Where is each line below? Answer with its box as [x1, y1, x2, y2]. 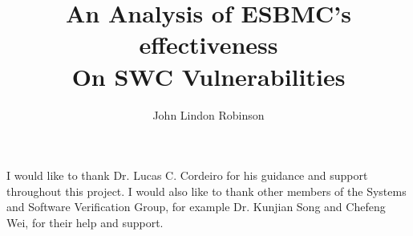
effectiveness [139, 28, 278, 61]
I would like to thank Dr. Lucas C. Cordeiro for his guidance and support [6, 167, 368, 184]
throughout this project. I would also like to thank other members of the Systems [6, 182, 407, 199]
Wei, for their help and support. [6, 214, 164, 230]
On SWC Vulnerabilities [71, 59, 346, 92]
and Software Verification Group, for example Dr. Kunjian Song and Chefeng [6, 198, 386, 215]
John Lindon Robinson [152, 106, 265, 123]
